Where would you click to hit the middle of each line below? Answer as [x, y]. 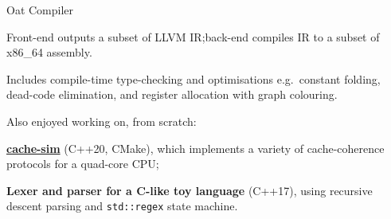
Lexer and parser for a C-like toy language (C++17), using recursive [190, 190]
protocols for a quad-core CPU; [83, 164]
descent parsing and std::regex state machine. [122, 206]
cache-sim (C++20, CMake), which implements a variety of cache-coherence [195, 148]
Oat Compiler [40, 10]
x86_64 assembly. [49, 52]
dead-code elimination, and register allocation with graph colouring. [172, 94]
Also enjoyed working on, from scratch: [102, 121]
